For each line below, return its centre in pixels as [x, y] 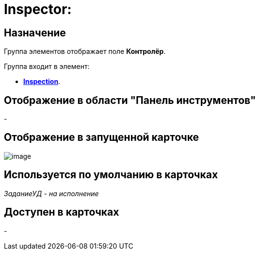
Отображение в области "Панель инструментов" [130, 100]
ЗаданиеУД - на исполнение [51, 193]
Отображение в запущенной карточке [102, 137]
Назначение [35, 33]
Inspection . [42, 82]
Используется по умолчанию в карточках [111, 175]
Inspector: [38, 9]
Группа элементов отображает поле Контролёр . [85, 51]
